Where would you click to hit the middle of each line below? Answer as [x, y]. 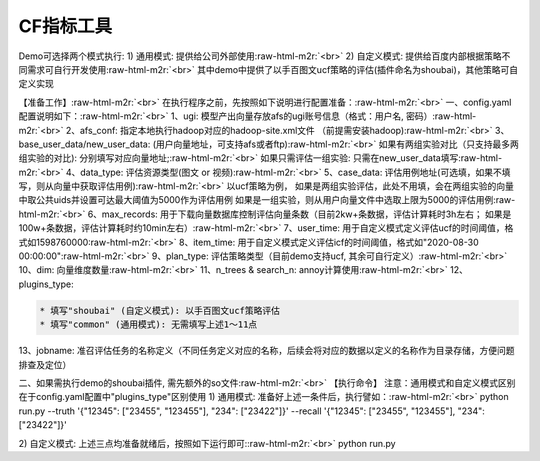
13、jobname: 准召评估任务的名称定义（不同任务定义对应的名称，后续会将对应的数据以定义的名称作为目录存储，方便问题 [266, 351]
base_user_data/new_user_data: [84, 144]
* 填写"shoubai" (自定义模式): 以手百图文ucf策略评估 [159, 310]
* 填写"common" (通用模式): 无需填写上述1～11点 [148, 324]
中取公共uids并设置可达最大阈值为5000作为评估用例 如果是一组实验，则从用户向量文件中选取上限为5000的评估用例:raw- [267, 200]
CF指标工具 [65, 26]
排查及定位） [45, 364]
